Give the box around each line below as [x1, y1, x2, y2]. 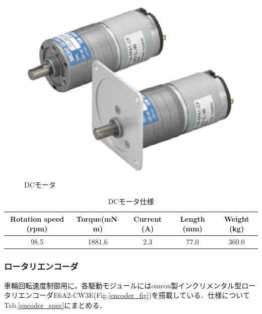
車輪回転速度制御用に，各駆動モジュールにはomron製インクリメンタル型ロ [4, 280, 249, 290]
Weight [224, 213, 249, 224]
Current [134, 213, 162, 224]
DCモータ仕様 [108, 196, 154, 207]
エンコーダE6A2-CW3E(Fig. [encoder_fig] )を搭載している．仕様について [18, 290, 250, 300]
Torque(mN [76, 213, 117, 224]
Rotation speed [10, 213, 64, 224]
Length [180, 213, 205, 224]
